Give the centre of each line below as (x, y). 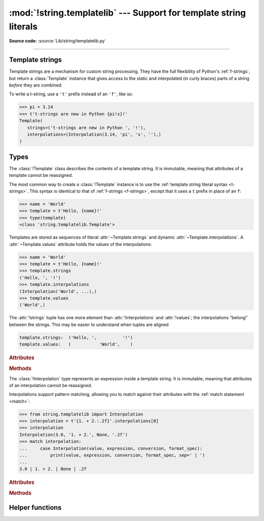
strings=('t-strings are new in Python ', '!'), (87, 128)
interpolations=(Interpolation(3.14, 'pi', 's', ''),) (94, 134)
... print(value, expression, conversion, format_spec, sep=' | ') (112, 455)
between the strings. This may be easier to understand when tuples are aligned (89, 325)
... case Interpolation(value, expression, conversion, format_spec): (111, 448)
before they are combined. (36, 85)
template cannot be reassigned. (41, 175)
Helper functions (35, 508)
